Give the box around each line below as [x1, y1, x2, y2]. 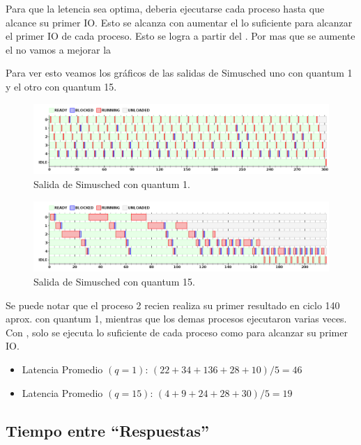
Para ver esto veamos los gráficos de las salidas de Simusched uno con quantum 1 [6, 65, 353, 80]
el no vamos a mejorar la [6, 42, 112, 56]
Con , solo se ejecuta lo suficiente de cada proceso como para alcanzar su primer [6, 325, 348, 339]
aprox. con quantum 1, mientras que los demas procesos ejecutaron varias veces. [6, 311, 347, 326]
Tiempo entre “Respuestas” [6, 419, 209, 441]
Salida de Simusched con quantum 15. [33, 274, 195, 289]
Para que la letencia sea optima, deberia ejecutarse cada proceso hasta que [6, 1, 325, 15]
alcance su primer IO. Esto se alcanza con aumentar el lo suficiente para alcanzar [6, 15, 353, 29]
